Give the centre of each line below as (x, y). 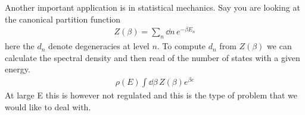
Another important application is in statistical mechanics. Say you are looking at (152, 7)
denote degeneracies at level (99, 46)
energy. (18, 69)
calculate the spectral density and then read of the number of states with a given (152, 57)
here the (20, 46)
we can (279, 46)
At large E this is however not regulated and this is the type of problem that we (151, 95)
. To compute (181, 46)
